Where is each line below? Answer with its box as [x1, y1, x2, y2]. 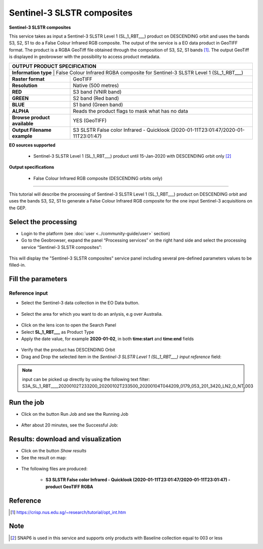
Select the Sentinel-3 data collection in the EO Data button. [21, 300, 140, 306]
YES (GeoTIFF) [73, 117, 107, 124]
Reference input [9, 290, 48, 297]
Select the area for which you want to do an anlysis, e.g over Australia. [21, 311, 163, 317]
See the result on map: [21, 454, 67, 461]
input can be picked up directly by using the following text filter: [22, 376, 150, 382]
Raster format [12, 76, 45, 82]
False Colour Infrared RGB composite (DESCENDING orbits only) [33, 175, 163, 181]
